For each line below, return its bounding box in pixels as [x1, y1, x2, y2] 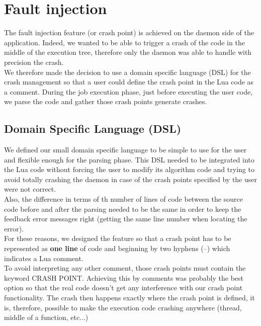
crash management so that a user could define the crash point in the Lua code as [4, 76, 254, 87]
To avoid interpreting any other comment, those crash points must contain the [4, 263, 246, 273]
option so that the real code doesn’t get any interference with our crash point [4, 282, 243, 293]
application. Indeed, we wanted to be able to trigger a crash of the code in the [4, 37, 245, 47]
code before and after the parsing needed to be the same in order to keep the [4, 203, 241, 214]
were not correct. [4, 184, 56, 194]
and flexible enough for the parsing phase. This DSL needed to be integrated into [4, 154, 254, 165]
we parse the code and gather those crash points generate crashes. [4, 96, 207, 107]
